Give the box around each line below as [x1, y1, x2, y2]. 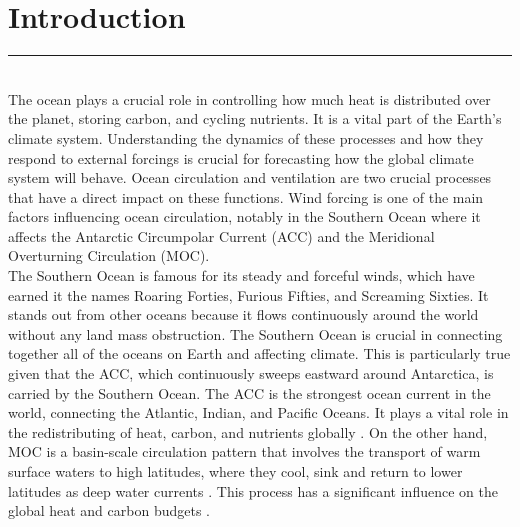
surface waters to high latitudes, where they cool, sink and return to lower [8, 461, 463, 481]
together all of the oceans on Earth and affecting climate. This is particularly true [8, 343, 511, 364]
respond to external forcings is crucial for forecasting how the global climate [8, 147, 474, 168]
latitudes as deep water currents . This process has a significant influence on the [8, 480, 498, 501]
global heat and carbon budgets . [8, 500, 210, 521]
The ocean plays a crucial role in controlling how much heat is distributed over [8, 88, 491, 109]
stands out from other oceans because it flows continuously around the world [8, 304, 479, 325]
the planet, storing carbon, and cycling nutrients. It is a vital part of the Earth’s [8, 108, 502, 129]
